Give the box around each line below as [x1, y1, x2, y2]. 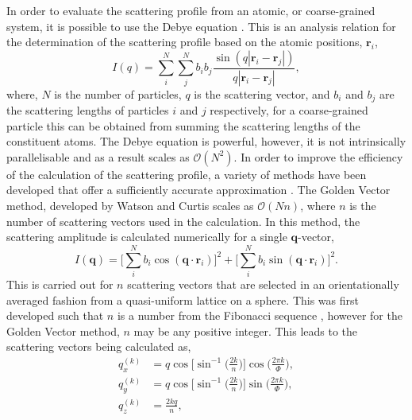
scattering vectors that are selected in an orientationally [127, 275, 399, 292]
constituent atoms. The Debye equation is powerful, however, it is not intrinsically [6, 133, 406, 150]
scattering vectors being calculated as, [6, 338, 191, 355]
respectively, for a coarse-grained [210, 102, 368, 119]
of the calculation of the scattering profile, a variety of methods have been [6, 165, 367, 182]
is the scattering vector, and [194, 85, 330, 102]
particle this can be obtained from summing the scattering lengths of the [6, 117, 360, 134]
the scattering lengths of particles [6, 102, 169, 119]
